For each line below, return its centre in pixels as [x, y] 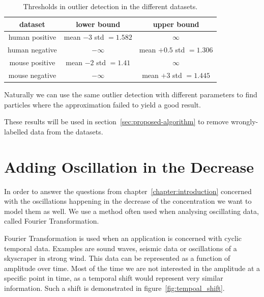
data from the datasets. [67, 131]
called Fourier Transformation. [52, 221]
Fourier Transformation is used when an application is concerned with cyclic [123, 238]
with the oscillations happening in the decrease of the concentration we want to [128, 201]
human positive [32, 37]
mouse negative [32, 75]
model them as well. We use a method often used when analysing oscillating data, [131, 211]
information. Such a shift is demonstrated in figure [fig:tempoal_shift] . [114, 288]
